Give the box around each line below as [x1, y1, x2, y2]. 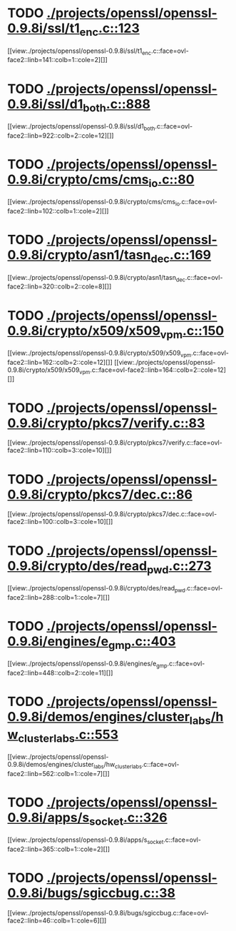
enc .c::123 [79, 20, 140, 39]
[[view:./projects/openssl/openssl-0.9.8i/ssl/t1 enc [7, 46, 152, 56]
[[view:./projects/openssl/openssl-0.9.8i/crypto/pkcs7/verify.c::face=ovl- [7, 438, 222, 447]
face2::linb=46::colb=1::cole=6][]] [7, 916, 107, 925]
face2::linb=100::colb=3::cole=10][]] [7, 518, 113, 526]
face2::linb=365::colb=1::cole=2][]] [7, 845, 111, 854]
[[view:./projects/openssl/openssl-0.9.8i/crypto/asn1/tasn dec [7, 273, 185, 283]
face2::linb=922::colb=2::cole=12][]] [7, 131, 114, 140]
